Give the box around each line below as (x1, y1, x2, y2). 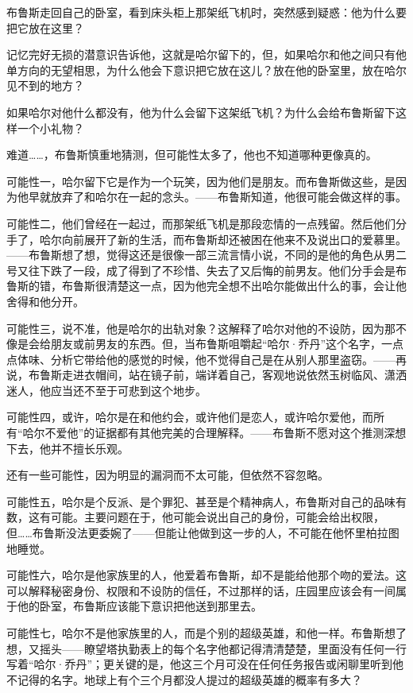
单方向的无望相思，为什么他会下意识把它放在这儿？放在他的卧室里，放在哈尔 (6, 61, 407, 78)
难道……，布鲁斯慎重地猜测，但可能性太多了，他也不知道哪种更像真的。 (6, 146, 377, 163)
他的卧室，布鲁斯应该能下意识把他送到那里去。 (17, 598, 262, 614)
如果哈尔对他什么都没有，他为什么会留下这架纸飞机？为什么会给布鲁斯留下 (6, 103, 396, 120)
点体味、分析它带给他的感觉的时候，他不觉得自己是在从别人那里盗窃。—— (6, 350, 396, 367)
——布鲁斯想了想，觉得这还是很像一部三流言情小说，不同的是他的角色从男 (6, 246, 396, 263)
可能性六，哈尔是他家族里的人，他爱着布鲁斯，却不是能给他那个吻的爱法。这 (6, 567, 407, 583)
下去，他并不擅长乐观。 (6, 439, 129, 456)
